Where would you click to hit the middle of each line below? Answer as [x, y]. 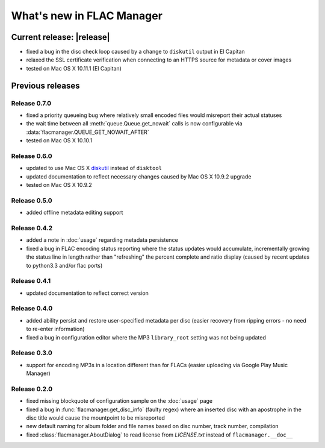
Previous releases [45, 85]
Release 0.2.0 [32, 389]
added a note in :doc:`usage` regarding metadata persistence [102, 240]
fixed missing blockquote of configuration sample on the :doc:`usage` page [119, 401]
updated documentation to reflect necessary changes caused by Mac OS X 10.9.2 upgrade [139, 176]
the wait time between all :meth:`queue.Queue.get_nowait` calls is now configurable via [135, 124]
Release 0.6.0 [32, 156]
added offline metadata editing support [75, 213]
